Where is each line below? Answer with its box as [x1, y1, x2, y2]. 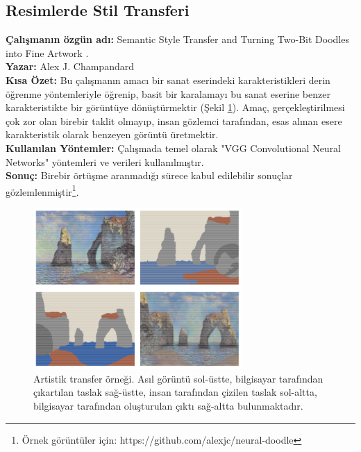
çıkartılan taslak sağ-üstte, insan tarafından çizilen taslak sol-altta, [33, 385, 317, 399]
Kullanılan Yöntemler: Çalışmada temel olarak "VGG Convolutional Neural [6, 140, 342, 155]
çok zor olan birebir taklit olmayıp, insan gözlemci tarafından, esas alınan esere [6, 113, 342, 128]
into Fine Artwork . [6, 45, 89, 60]
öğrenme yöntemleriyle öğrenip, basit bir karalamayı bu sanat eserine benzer [6, 86, 330, 101]
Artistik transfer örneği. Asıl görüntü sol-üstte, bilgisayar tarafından [33, 371, 324, 385]
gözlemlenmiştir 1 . [6, 182, 79, 199]
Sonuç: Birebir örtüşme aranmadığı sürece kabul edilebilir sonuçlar [6, 168, 293, 183]
